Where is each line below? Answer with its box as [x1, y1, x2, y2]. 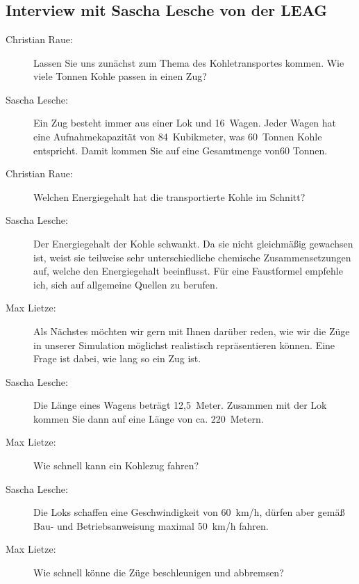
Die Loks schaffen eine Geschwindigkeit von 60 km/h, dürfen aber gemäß [33, 505, 345, 519]
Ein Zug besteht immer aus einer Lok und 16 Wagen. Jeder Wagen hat [33, 115, 337, 130]
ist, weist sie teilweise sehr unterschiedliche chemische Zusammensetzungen [33, 250, 351, 264]
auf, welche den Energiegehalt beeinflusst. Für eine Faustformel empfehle [33, 263, 343, 278]
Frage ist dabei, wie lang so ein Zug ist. [33, 351, 201, 366]
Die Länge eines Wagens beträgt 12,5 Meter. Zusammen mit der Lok [33, 398, 327, 412]
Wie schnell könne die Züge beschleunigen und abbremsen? [33, 565, 284, 580]
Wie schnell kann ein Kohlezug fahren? [33, 458, 199, 473]
